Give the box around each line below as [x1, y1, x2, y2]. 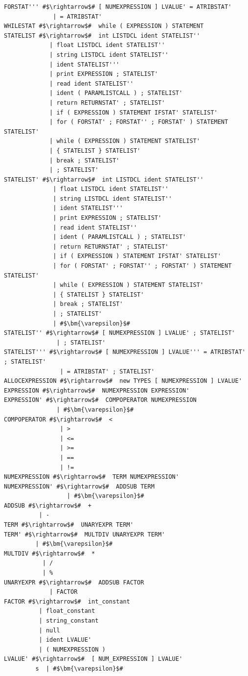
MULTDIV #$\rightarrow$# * [4, 550, 95, 557]
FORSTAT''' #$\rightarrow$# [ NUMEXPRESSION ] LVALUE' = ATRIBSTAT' [4, 3, 232, 10]
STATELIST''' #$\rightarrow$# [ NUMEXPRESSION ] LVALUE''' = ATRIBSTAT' [4, 349, 246, 356]
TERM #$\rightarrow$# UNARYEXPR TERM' [4, 521, 134, 529]
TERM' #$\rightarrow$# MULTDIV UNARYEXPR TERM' [4, 531, 165, 538]
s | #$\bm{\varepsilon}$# [35, 665, 123, 672]
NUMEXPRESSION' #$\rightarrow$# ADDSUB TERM [4, 483, 155, 490]
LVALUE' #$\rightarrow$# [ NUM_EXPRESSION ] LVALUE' [4, 655, 183, 663]
